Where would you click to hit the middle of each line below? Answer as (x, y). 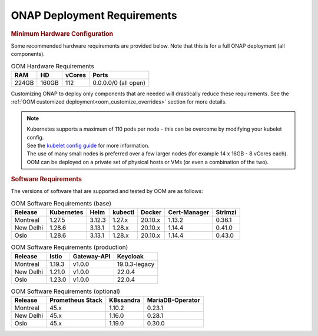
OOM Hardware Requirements (52, 66)
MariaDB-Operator (173, 300)
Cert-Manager (188, 212)
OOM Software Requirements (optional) (66, 291)
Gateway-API (92, 256)
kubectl (123, 212)
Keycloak (130, 256)
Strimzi (226, 212)
